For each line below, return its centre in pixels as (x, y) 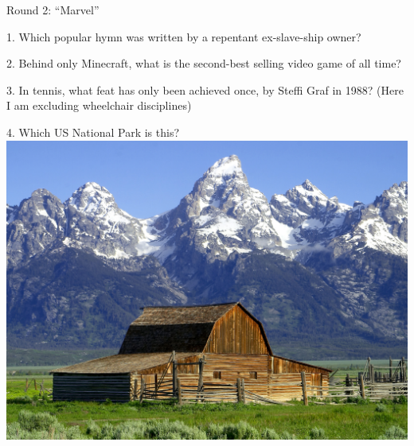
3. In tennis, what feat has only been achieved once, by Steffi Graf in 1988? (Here (205, 89)
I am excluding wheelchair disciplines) (99, 105)
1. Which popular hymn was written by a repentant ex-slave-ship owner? (184, 36)
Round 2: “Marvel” (53, 10)
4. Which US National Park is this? (93, 132)
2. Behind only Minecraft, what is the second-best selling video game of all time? (204, 63)
